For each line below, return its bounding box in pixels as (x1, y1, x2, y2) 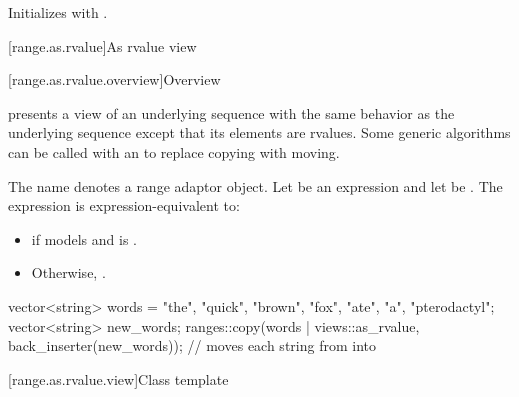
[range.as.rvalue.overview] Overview (8, 69, 221, 90)
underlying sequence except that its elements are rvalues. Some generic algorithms (8, 122, 511, 143)
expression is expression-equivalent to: (8, 195, 240, 216)
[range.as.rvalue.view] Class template (8, 368, 229, 389)
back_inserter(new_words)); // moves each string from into (8, 335, 376, 356)
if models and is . (31, 228, 137, 249)
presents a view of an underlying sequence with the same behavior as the (8, 102, 455, 123)
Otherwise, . (31, 262, 106, 283)
